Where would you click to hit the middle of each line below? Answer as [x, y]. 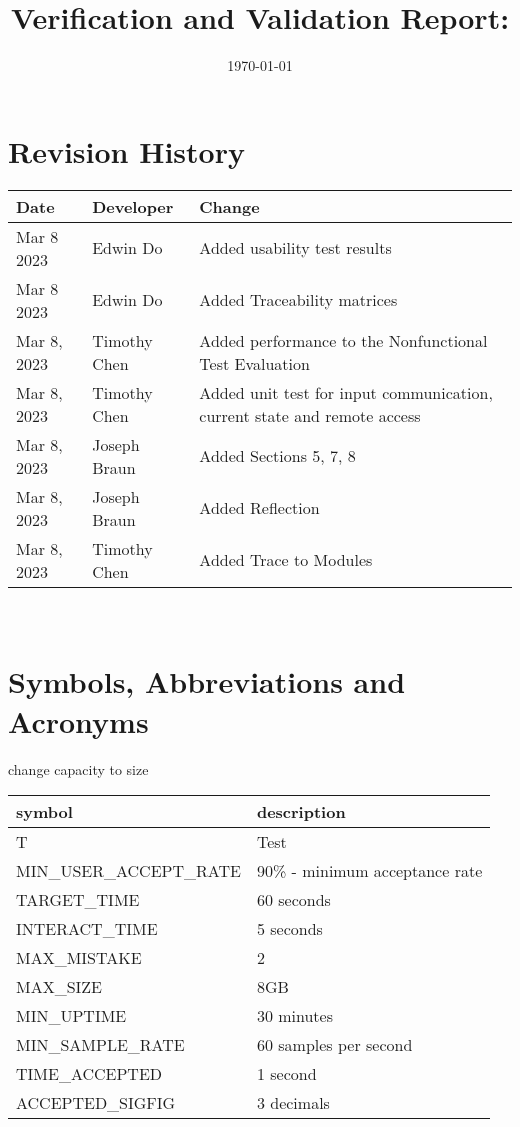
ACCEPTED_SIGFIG [96, 1103]
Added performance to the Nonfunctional [343, 340]
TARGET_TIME [78, 900]
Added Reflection [259, 508]
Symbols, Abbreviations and [207, 681]
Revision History [126, 150]
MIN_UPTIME [71, 1016]
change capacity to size [78, 768]
